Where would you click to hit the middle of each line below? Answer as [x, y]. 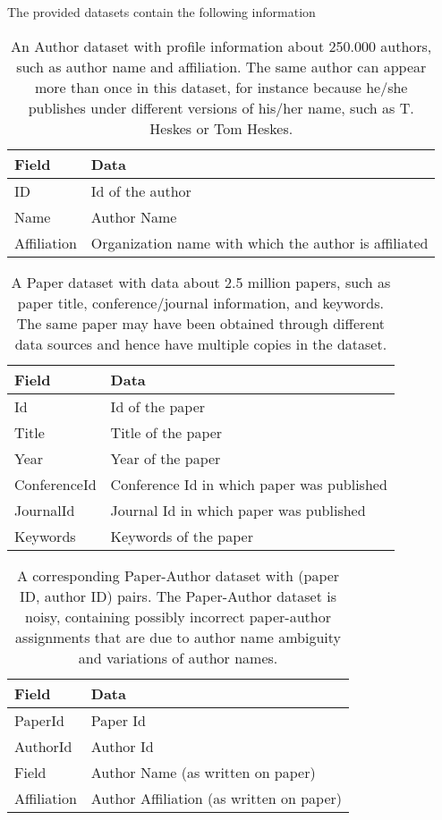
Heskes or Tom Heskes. [221, 128]
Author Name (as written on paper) [203, 772]
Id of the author [141, 190]
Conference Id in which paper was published [249, 484]
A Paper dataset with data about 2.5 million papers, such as [201, 282]
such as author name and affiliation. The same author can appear [221, 66]
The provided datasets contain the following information [161, 12]
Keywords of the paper [182, 536]
